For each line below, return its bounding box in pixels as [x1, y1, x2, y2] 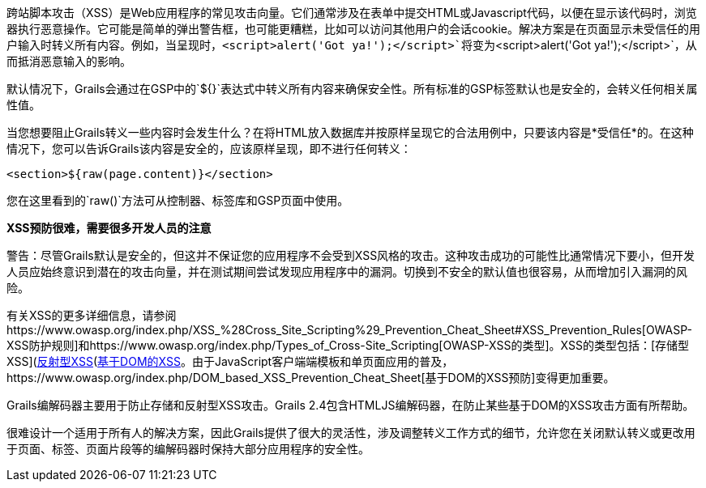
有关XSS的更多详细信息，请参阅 [6, 308, 177, 322]
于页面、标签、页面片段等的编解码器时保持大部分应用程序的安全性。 [6, 442, 370, 456]
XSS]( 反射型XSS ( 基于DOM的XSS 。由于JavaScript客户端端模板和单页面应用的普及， [6, 354, 454, 368]
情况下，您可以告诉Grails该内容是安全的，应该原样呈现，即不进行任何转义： [6, 142, 412, 155]
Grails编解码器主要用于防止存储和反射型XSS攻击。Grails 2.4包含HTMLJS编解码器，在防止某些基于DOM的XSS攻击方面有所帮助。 [6, 398, 695, 412]
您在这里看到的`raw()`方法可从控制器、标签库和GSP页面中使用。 [6, 193, 349, 207]
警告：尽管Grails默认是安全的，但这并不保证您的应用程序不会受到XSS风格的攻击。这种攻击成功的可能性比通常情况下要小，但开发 [6, 248, 695, 262]
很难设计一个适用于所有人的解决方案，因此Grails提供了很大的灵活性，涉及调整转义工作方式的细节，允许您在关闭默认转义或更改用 [6, 426, 695, 439]
